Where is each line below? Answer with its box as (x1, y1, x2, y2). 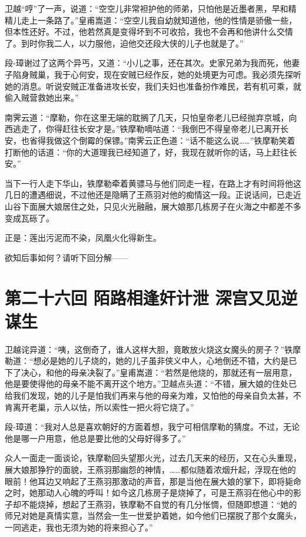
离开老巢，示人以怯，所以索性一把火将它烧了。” (12, 400, 194, 413)
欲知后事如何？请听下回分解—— (5, 251, 128, 263)
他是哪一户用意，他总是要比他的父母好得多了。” (5, 432, 186, 444)
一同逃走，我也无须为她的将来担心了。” (5, 521, 153, 533)
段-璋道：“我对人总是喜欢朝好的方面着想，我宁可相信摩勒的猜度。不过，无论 (5, 420, 300, 433)
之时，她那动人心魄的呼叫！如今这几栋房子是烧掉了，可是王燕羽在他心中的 (5, 486, 293, 499)
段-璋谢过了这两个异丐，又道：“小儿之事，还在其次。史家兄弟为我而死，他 (5, 57, 292, 69)
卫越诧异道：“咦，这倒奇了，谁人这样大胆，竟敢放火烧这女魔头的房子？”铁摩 (5, 343, 301, 355)
